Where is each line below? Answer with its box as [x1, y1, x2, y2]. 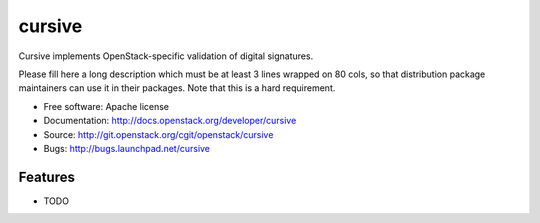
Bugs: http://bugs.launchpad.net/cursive [43, 142, 210, 154]
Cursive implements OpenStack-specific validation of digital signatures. [18, 50, 314, 62]
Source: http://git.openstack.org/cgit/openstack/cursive [43, 128, 274, 140]
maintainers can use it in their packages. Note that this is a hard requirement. [18, 82, 336, 94]
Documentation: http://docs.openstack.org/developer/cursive [43, 115, 297, 127]
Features [18, 168, 75, 185]
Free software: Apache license [43, 100, 170, 112]
